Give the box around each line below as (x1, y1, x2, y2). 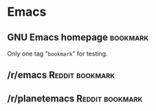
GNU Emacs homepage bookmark (7, 32, 149, 43)
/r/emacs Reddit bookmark (7, 69, 115, 81)
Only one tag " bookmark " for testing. (7, 49, 108, 58)
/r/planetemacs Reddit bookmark (7, 92, 143, 104)
